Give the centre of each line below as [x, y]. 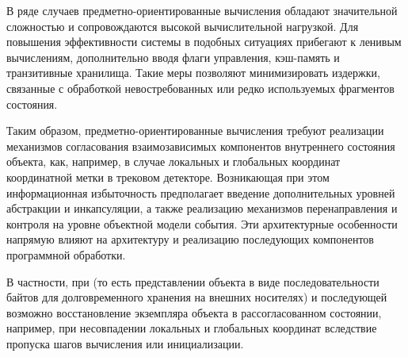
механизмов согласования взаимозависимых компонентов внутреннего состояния [201, 146]
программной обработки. [66, 254]
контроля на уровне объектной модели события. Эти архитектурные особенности [202, 223]
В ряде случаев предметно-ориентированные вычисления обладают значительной [202, 10]
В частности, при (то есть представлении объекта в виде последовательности [193, 281]
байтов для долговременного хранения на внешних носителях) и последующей [197, 297]
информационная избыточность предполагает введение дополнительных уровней [201, 192]
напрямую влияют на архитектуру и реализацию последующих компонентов [190, 239]
